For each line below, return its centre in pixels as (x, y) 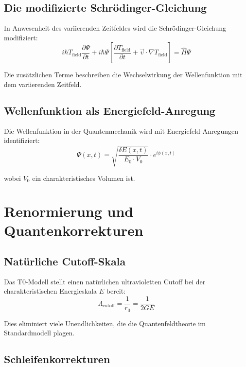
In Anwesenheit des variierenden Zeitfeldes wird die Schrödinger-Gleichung (115, 28)
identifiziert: (22, 140)
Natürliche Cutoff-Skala (65, 261)
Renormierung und (69, 211)
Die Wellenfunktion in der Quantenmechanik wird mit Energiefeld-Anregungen (121, 131)
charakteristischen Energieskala (51, 291)
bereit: (116, 291)
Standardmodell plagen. (39, 333)
